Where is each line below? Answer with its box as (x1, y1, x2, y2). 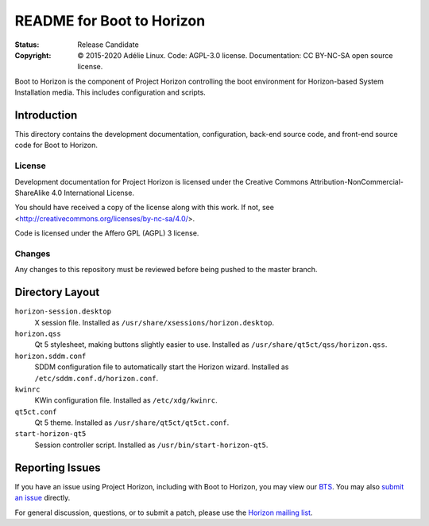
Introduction (14, 108, 78, 122)
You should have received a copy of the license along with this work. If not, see (14, 203, 274, 212)
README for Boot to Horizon (14, 12, 206, 29)
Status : (14, 40, 40, 49)
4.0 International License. (51, 188, 135, 197)
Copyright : (14, 50, 52, 60)
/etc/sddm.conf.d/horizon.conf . (34, 373, 159, 383)
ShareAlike (14, 188, 50, 197)
